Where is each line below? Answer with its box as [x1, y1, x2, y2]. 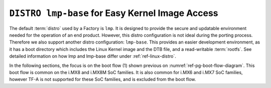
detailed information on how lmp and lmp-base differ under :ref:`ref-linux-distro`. [9, 53, 177, 59]
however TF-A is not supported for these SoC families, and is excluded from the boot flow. [9, 76, 196, 82]
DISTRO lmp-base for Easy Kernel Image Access [9, 7, 218, 18]
